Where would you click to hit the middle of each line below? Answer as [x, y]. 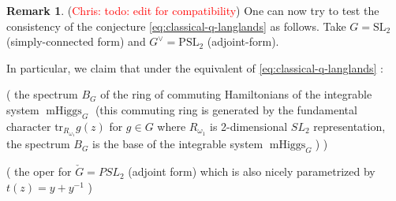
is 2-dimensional [249, 126]
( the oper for [39, 171]
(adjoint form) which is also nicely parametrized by [252, 171]
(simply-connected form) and [76, 41]
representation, [349, 126]
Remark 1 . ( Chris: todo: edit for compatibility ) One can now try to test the [193, 10]
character [29, 126]
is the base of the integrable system [178, 144]
